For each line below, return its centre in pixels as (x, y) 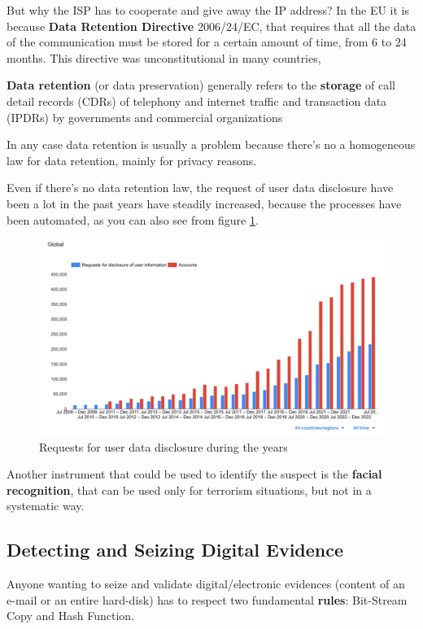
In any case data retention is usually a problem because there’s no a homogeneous (211, 144)
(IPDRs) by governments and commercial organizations (145, 117)
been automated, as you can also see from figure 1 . (133, 219)
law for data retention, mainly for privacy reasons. (132, 160)
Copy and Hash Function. (71, 616)
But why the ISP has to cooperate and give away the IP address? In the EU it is (208, 10)
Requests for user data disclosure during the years (164, 446)
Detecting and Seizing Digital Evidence (175, 550)
